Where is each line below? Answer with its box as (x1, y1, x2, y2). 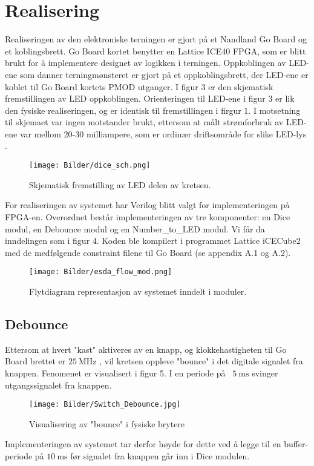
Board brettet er (5, 355, 66, 367)
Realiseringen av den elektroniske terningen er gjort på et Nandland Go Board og (5, 33, 307, 45)
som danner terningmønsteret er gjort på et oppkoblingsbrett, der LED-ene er (19, 68, 309, 80)
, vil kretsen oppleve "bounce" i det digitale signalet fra (99, 355, 303, 367)
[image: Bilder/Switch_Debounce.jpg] (29, 400, 181, 409)
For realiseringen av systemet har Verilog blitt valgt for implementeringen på (5, 199, 290, 211)
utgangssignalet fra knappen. (5, 378, 112, 391)
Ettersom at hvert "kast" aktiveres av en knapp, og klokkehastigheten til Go (5, 343, 287, 355)
